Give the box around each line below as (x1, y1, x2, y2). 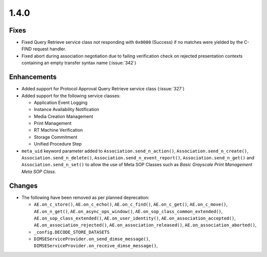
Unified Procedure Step (34, 141, 82, 147)
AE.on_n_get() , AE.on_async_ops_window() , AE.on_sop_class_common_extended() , (34, 208, 223, 214)
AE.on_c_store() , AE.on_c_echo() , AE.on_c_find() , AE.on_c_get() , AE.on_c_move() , (34, 201, 228, 207)
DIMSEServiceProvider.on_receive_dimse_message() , (34, 243, 158, 249)
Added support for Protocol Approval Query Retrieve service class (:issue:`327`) (21, 86, 185, 92)
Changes (9, 182, 38, 190)
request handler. (33, 46, 66, 52)
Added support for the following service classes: (21, 93, 121, 99)
